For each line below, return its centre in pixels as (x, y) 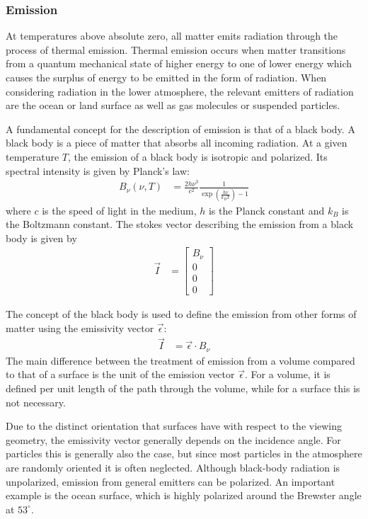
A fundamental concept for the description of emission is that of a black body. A (180, 129)
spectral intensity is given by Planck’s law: (98, 170)
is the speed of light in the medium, (119, 210)
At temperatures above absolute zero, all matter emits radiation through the (172, 36)
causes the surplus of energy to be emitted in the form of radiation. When (166, 77)
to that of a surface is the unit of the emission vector (120, 374)
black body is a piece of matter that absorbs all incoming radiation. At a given (177, 143)
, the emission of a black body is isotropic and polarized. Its (198, 156)
